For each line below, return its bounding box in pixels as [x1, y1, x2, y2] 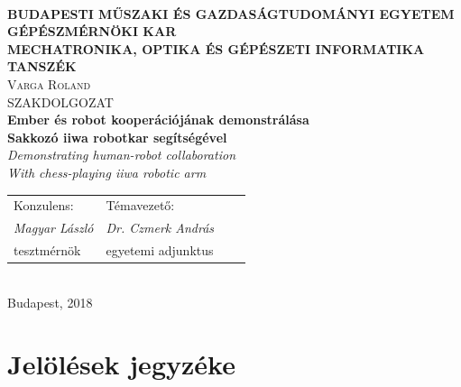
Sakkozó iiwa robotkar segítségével [7, 127, 227, 146]
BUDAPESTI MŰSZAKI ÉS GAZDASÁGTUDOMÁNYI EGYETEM [7, 4, 455, 23]
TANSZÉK [7, 57, 77, 76]
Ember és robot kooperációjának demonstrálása [7, 110, 309, 129]
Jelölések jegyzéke [7, 346, 235, 382]
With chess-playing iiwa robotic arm [7, 162, 207, 181]
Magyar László [14, 218, 94, 237]
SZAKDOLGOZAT [7, 92, 114, 111]
